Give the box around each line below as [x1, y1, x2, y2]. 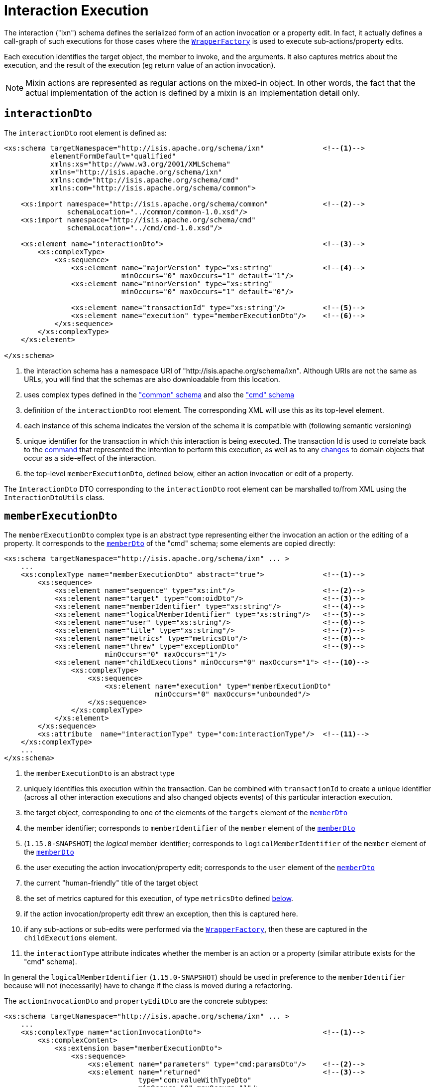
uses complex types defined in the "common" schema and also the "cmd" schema [24, 390, 295, 399]
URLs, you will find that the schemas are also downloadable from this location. [24, 374, 280, 383]
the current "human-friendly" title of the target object [24, 879, 198, 888]
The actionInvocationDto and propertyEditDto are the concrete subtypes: [4, 997, 268, 1006]
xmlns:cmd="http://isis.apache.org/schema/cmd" [50, 176, 239, 184]
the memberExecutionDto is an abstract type [24, 769, 175, 778]
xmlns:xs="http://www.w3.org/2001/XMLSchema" [50, 160, 231, 168]
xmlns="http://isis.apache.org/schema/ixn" [50, 168, 222, 176]
